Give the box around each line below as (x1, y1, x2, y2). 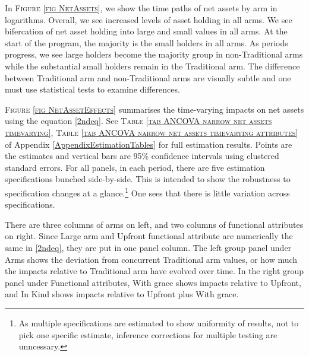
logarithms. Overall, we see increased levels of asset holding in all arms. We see (5, 13, 292, 26)
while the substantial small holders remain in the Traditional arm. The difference (5, 59, 300, 72)
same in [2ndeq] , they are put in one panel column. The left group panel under (5, 241, 292, 253)
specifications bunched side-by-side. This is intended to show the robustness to (5, 173, 291, 185)
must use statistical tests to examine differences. (5, 83, 180, 96)
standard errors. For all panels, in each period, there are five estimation (5, 161, 265, 173)
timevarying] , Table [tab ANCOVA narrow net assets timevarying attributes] (5, 126, 298, 138)
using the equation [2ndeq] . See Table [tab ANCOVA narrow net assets (5, 115, 272, 127)
